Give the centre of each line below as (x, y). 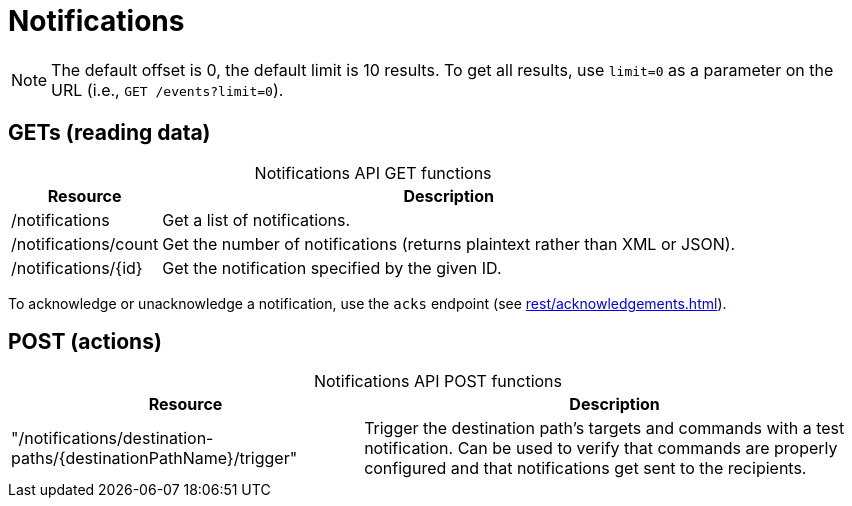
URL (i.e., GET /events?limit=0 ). (167, 89)
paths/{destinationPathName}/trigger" (154, 458)
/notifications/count (85, 243)
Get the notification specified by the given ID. (332, 267)
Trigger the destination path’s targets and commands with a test (604, 428)
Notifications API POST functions (438, 381)
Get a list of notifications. (256, 219)
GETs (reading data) (109, 133)
